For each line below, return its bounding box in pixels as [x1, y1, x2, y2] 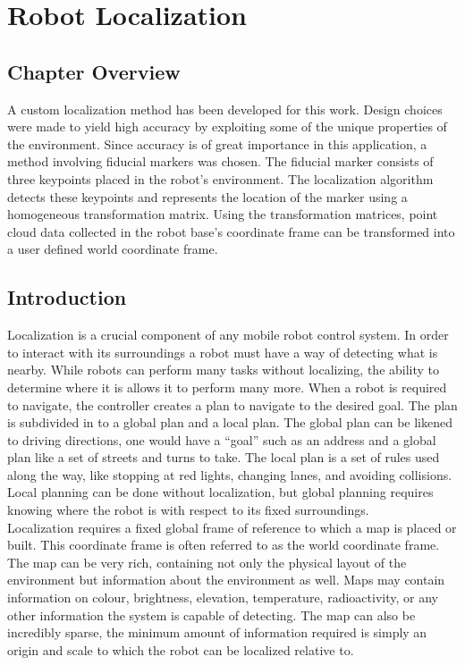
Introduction [7, 283, 127, 311]
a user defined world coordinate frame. [7, 240, 218, 258]
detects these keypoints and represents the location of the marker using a [7, 187, 408, 206]
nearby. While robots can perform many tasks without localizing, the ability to [7, 360, 440, 379]
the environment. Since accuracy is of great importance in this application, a [7, 134, 427, 153]
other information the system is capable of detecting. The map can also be [7, 605, 416, 624]
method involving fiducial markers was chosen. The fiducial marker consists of [7, 152, 434, 171]
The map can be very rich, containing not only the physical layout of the [7, 552, 407, 571]
